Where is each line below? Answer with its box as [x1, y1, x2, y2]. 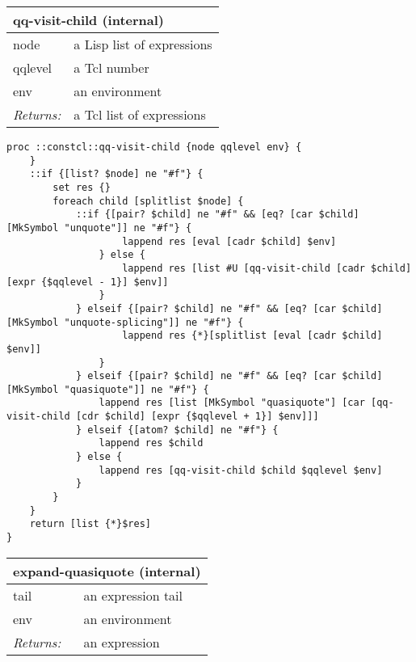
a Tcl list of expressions [74, 105, 206, 124]
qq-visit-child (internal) [13, 11, 165, 29]
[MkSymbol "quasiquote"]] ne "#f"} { [6, 383, 209, 395]
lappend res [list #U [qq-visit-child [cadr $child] [122, 262, 412, 274]
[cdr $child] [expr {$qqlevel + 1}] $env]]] [75, 411, 319, 423]
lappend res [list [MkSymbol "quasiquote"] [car [99, 397, 365, 409]
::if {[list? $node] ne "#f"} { [29, 168, 204, 180]
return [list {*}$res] [29, 518, 151, 530]
